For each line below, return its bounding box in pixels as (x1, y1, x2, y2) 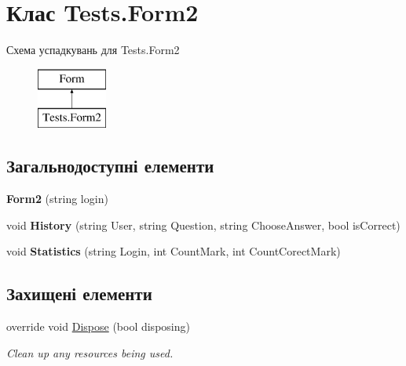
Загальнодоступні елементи (6, 154, 214, 178)
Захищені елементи (6, 281, 152, 306)
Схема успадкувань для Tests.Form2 (6, 42, 180, 58)
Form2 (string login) (6, 190, 108, 207)
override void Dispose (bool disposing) (6, 318, 190, 335)
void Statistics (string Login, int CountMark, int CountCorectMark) (6, 243, 341, 259)
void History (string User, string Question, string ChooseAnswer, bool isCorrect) (6, 216, 401, 233)
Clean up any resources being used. (6, 344, 174, 361)
